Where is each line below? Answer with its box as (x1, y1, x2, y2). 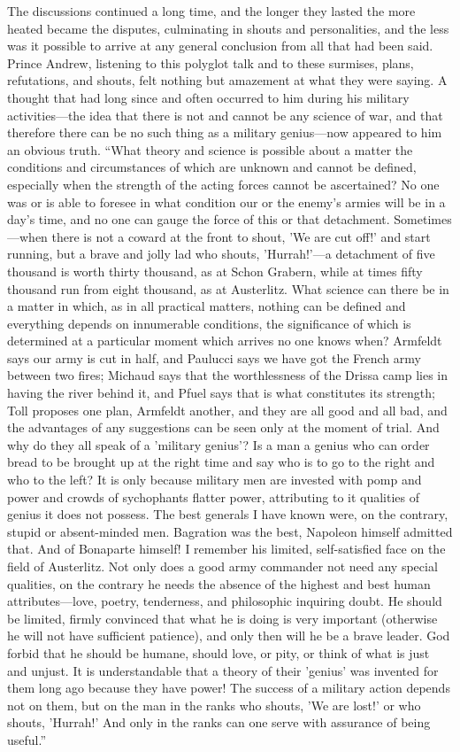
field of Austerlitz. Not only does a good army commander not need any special (7, 557, 438, 575)
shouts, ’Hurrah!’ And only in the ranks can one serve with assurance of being (7, 713, 431, 732)
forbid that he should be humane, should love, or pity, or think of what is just (7, 643, 430, 662)
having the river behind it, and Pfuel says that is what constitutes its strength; (7, 384, 435, 402)
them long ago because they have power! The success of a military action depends (7, 678, 450, 697)
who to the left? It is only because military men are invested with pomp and (7, 470, 422, 489)
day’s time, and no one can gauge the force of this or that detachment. (7, 210, 390, 229)
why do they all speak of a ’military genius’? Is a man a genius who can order (7, 435, 430, 454)
